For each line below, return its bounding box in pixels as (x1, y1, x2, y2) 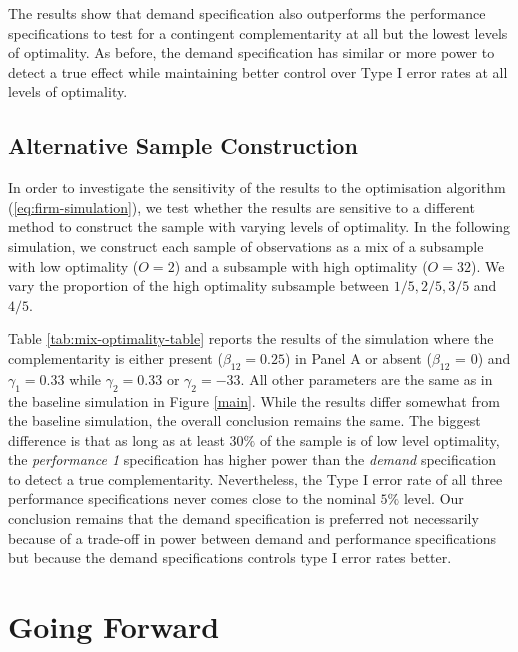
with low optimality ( (8, 255, 139, 276)
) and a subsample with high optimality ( (174, 255, 428, 276)
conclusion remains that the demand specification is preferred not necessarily (8, 508, 479, 529)
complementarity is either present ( (8, 347, 223, 368)
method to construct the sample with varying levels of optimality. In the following (8, 216, 510, 237)
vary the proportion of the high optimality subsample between (8, 275, 390, 296)
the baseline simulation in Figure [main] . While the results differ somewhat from (8, 390, 500, 411)
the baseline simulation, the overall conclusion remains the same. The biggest (8, 410, 481, 431)
